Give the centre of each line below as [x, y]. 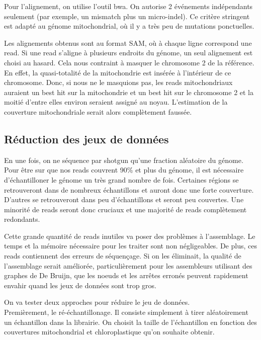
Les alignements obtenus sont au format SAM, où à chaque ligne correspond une [128, 42]
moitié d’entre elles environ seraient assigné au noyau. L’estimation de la [116, 102]
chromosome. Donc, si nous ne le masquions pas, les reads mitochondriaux [118, 82]
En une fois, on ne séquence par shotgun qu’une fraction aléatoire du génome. [124, 160]
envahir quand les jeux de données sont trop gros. [80, 285]
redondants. [22, 219]
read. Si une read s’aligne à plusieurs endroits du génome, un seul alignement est [128, 53]
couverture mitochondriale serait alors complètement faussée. [98, 111]
